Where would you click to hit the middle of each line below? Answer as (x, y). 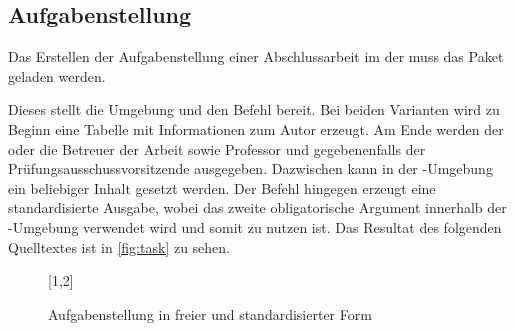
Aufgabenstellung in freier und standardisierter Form (210, 313)
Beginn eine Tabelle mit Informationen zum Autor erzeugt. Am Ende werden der (256, 128)
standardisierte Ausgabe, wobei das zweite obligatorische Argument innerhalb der (257, 207)
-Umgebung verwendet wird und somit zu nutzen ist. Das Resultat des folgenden (255, 226)
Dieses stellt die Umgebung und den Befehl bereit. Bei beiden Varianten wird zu (254, 109)
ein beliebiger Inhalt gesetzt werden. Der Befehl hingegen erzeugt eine (222, 187)
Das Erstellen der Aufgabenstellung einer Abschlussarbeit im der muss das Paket (256, 56)
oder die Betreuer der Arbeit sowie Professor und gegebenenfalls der (217, 148)
